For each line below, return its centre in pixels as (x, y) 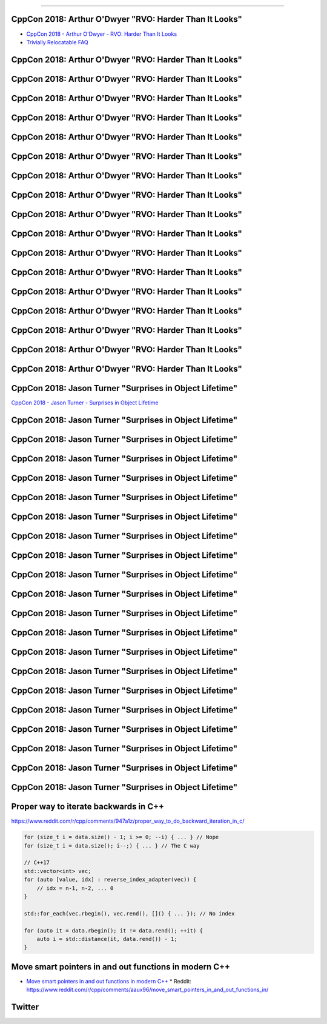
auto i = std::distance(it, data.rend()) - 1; (107, 939)
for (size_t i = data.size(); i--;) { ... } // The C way (112, 845)
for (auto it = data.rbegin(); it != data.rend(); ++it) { (113, 930)
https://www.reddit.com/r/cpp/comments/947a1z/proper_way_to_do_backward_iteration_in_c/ (128, 821)
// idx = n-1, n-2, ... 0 (75, 888)
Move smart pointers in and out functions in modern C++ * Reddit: (109, 981)
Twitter (25, 1007)
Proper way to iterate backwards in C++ (88, 807)
